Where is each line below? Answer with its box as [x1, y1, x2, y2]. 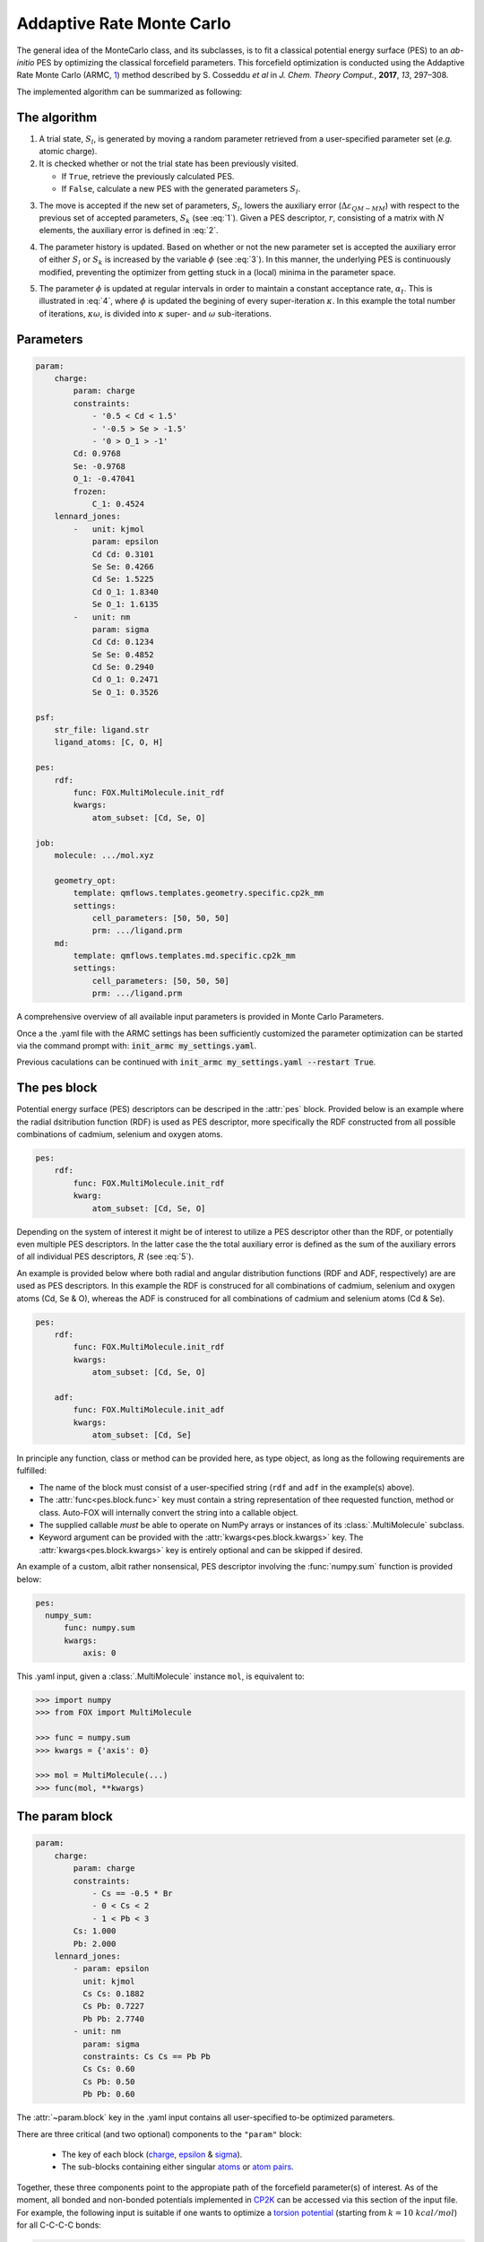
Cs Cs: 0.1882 [82, 1989, 145, 1999]
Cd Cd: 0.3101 [91, 549, 154, 560]
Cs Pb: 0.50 [82, 2076, 135, 2087]
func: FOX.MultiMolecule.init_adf [73, 1404, 225, 1415]
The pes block [16, 1081, 98, 1096]
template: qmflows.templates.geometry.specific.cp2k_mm [73, 888, 324, 899]
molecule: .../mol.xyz [54, 850, 154, 860]
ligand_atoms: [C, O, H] [54, 737, 164, 748]
